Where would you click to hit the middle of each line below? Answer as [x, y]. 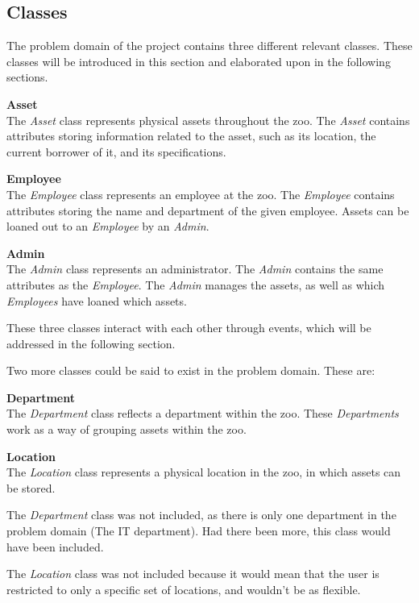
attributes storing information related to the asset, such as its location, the [191, 136]
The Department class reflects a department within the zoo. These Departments [203, 413]
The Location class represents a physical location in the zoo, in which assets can [204, 472]
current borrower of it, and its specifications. [116, 151]
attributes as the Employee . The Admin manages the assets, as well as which [196, 284]
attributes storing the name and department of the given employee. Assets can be [208, 210]
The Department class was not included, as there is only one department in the [201, 515]
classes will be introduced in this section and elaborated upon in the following [199, 61]
